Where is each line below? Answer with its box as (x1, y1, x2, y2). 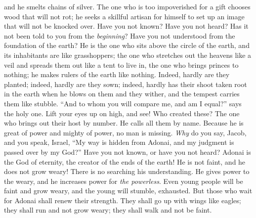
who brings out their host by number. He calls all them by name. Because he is (4, 118, 244, 128)
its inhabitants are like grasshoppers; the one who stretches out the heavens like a (4, 49, 252, 60)
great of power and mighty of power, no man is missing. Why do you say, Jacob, (4, 127, 247, 137)
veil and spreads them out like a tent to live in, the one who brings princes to (4, 59, 239, 70)
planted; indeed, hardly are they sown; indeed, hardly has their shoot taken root (4, 79, 247, 89)
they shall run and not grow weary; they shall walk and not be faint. (4, 205, 212, 215)
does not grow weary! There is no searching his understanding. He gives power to (4, 166, 250, 176)
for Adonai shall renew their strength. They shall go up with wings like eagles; (4, 195, 241, 205)
